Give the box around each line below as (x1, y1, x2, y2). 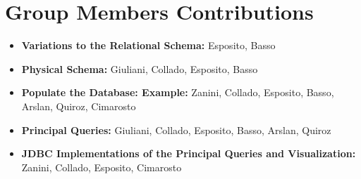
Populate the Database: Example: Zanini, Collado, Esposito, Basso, (21, 85, 334, 100)
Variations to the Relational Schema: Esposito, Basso (21, 38, 276, 53)
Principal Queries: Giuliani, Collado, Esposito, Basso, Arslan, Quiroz (21, 122, 331, 137)
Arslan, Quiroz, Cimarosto (21, 98, 136, 113)
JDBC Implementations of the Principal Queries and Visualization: (21, 146, 356, 161)
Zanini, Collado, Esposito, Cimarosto (21, 159, 182, 174)
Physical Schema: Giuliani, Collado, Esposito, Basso (21, 61, 258, 76)
